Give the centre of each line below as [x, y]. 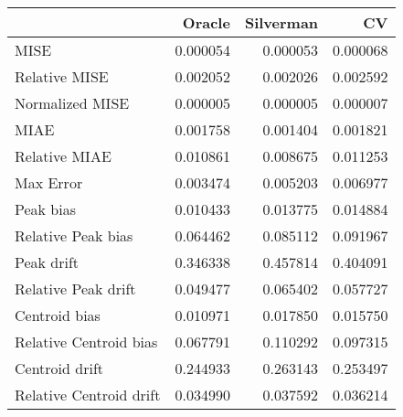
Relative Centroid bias [86, 342]
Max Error [49, 182]
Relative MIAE [63, 156]
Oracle [206, 22]
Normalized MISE [72, 103]
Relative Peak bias [74, 235]
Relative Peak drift [75, 289]
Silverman [281, 22]
